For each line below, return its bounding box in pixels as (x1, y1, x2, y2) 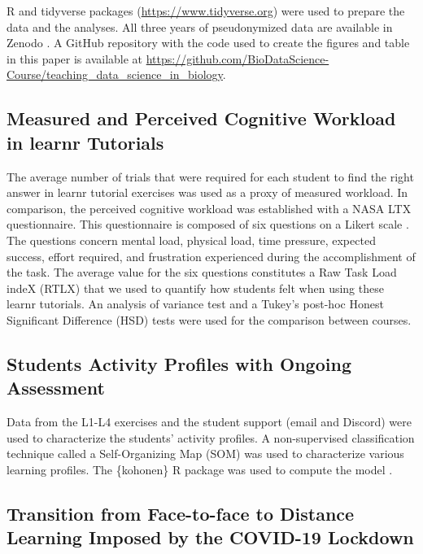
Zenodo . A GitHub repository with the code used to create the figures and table (7, 34, 410, 51)
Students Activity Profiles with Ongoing (7, 351, 351, 376)
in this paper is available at (7, 50, 143, 67)
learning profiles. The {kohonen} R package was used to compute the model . (7, 460, 393, 478)
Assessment (7, 375, 105, 400)
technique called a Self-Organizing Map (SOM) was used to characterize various (7, 445, 404, 462)
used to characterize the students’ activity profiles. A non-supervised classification (7, 429, 415, 446)
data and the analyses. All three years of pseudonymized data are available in (7, 18, 393, 35)
